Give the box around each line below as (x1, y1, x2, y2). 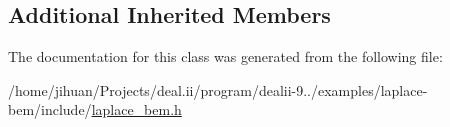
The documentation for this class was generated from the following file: (8, 46, 443, 67)
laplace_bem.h (91, 99, 182, 120)
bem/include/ (8, 99, 92, 120)
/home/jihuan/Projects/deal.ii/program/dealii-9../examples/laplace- (8, 79, 428, 100)
